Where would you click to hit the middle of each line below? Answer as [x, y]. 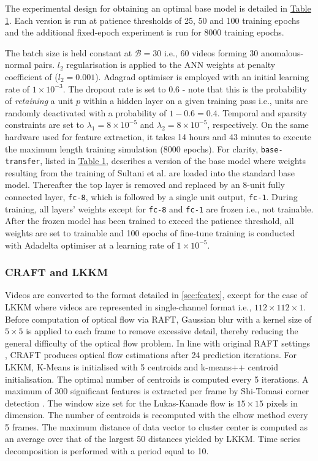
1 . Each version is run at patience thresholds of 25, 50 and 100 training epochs [153, 20]
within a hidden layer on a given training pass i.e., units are [195, 101]
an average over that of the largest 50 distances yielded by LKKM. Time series [153, 439]
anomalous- [282, 52]
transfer [23, 162]
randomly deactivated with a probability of [86, 112]
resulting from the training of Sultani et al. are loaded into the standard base [150, 172]
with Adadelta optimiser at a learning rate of [89, 245]
